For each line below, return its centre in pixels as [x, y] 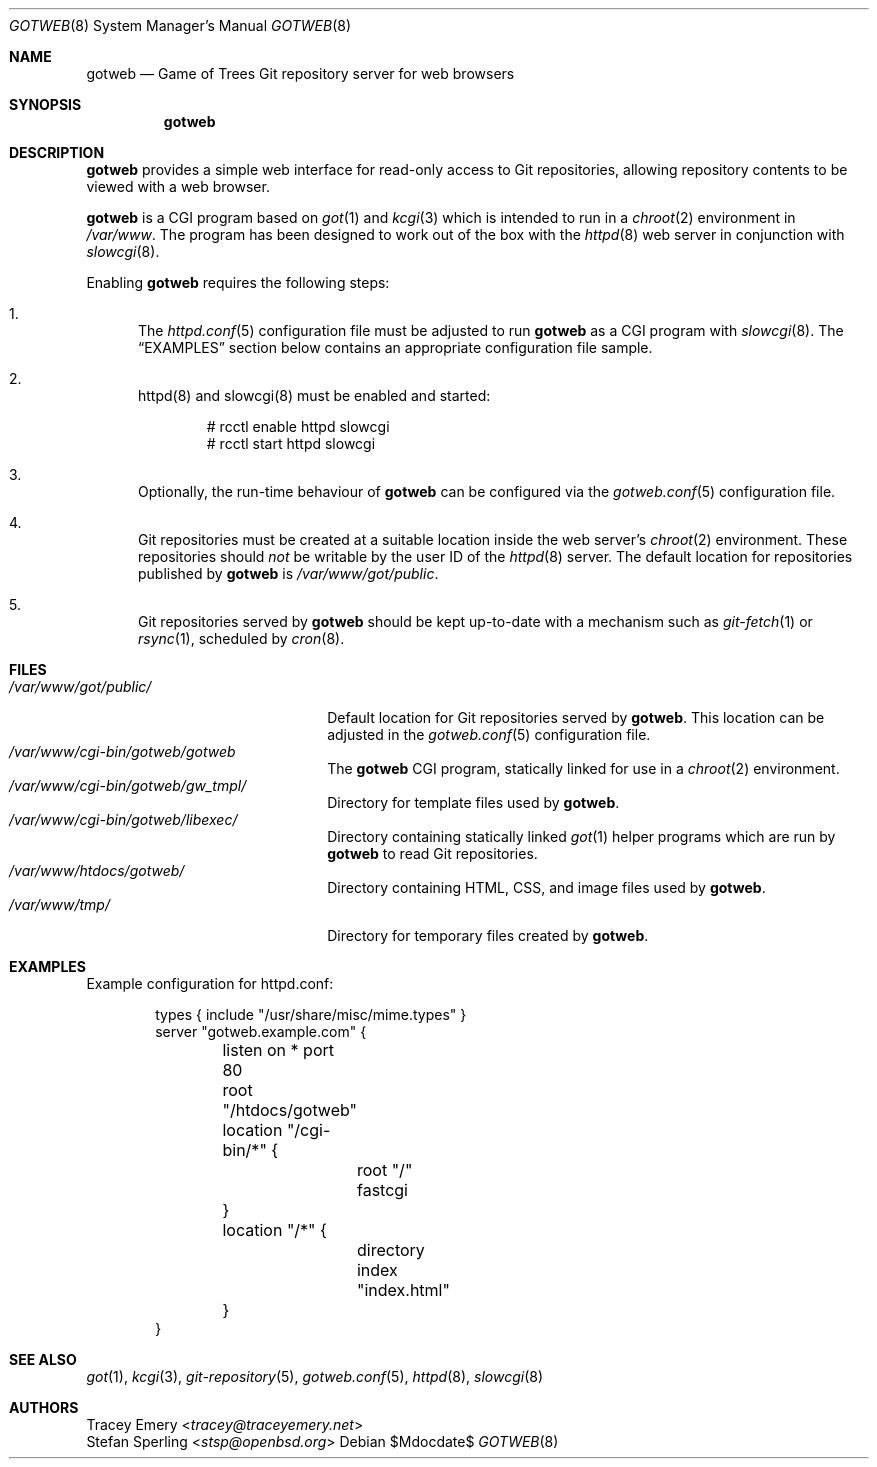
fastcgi [382, 1190]
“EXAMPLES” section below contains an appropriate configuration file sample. [395, 347]
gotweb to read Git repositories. [432, 853]
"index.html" [403, 1290]
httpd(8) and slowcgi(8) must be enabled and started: [314, 395]
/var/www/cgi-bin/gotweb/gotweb [122, 751]
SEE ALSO [43, 1359]
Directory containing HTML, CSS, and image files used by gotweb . [546, 887]
